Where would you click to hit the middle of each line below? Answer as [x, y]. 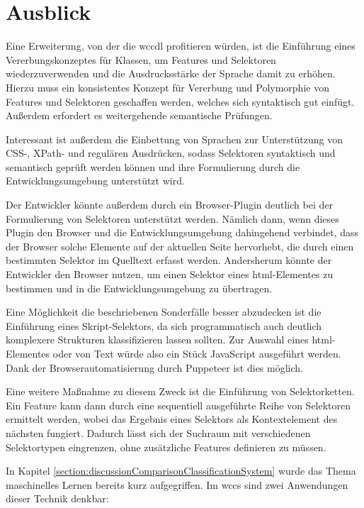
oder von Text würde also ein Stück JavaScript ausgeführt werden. [197, 353]
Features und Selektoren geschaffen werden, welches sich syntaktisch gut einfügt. [180, 101]
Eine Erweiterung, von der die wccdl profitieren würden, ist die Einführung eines [181, 46]
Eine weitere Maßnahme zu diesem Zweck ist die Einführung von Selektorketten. [180, 391]
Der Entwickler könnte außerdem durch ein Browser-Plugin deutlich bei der [169, 205]
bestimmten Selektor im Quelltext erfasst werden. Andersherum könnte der [169, 260]
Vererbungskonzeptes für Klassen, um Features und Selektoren [141, 59]
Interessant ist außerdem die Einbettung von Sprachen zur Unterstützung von [174, 139]
